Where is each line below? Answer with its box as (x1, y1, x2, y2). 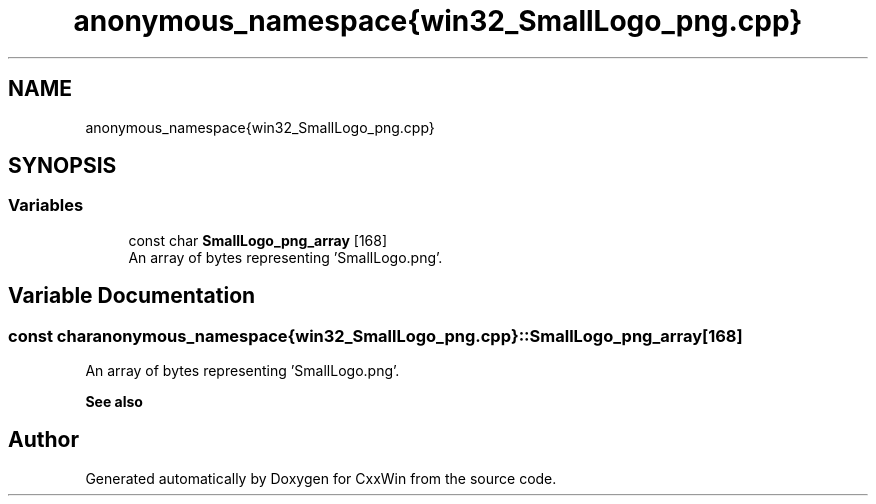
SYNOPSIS (8, 153, 117, 179)
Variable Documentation (8, 283, 256, 309)
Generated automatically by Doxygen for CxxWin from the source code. (85, 469, 557, 487)
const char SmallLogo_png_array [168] (128, 231, 388, 249)
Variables (8, 195, 84, 216)
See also (85, 393, 143, 411)
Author (8, 427, 79, 453)
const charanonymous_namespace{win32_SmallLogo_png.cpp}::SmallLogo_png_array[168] (8, 325, 743, 346)
